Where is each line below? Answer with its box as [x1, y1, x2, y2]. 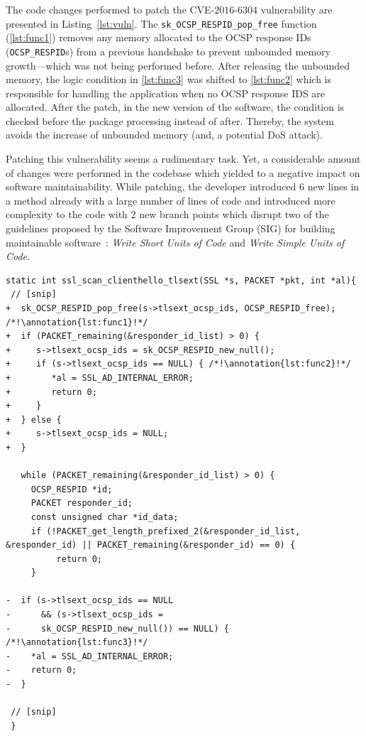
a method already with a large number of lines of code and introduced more [6, 193, 335, 207]
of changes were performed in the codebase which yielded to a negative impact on [6, 165, 360, 180]
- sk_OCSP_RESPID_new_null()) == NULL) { [6, 623, 229, 634]
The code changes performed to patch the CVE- [6, 2, 215, 16]
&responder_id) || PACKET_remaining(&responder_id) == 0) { [6, 540, 296, 551]
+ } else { [6, 414, 62, 425]
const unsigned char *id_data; [30, 512, 179, 522]
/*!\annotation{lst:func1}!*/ [6, 317, 148, 328]
